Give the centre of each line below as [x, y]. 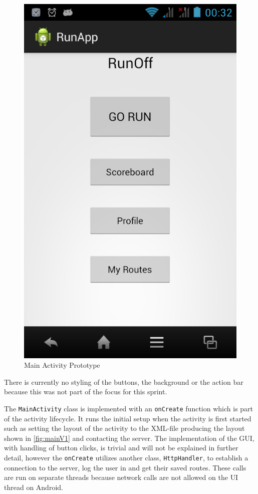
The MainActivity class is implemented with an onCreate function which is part [129, 409]
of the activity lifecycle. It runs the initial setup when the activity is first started [128, 418]
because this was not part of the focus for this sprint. [86, 392]
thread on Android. [34, 487]
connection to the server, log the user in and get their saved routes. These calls [125, 467]
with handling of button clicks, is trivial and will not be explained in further [121, 448]
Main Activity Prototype [62, 365]
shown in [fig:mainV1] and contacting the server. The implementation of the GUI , [129, 438]
